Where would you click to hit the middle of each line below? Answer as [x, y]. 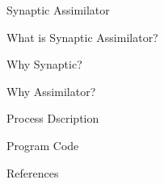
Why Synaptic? [44, 64]
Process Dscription [53, 118]
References [33, 172]
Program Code [43, 145]
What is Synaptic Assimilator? [82, 37]
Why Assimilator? [51, 91]
